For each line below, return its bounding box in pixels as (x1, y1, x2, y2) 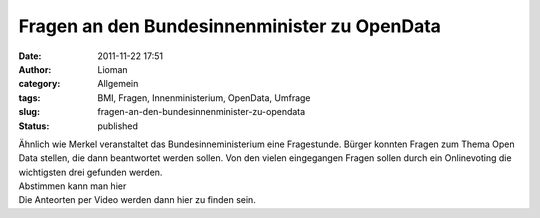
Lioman (97, 63, 129, 75)
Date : (18, 50, 42, 62)
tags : (18, 91, 41, 104)
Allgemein (97, 78, 139, 90)
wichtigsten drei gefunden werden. (18, 166, 163, 178)
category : (18, 78, 61, 90)
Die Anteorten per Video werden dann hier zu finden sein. (18, 194, 257, 206)
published (97, 120, 139, 132)
